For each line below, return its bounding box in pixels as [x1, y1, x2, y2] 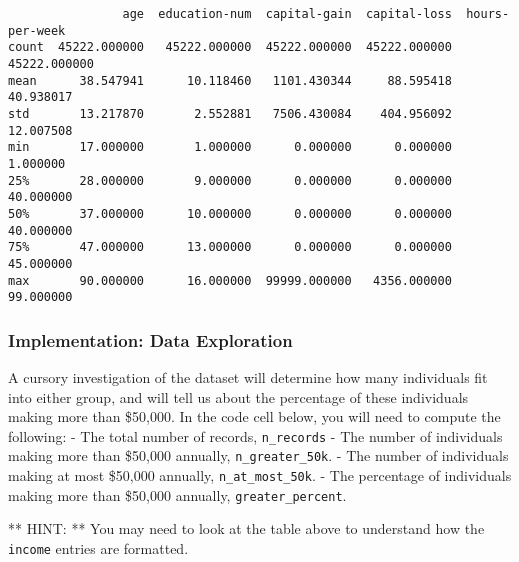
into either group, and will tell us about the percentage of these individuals [8, 386, 469, 407]
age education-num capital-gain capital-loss [122, 7, 452, 21]
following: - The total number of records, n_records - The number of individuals [8, 425, 503, 446]
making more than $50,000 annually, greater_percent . [8, 484, 347, 505]
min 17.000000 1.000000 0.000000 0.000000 [8, 140, 452, 155]
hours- [466, 7, 510, 21]
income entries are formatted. [8, 538, 189, 559]
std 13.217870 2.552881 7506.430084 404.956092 [8, 106, 452, 121]
